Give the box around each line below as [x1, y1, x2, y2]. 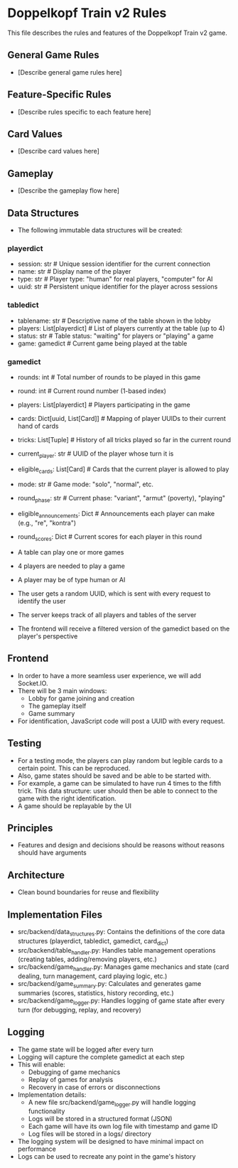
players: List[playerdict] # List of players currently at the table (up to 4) [17, 323, 225, 332]
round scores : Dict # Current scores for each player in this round [17, 532, 202, 542]
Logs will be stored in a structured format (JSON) [28, 1115, 173, 1123]
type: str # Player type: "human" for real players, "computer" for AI [17, 275, 213, 284]
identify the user [17, 596, 66, 605]
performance [17, 1145, 57, 1153]
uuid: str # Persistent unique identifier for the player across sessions [17, 282, 218, 291]
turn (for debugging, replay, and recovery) [17, 1005, 142, 1014]
